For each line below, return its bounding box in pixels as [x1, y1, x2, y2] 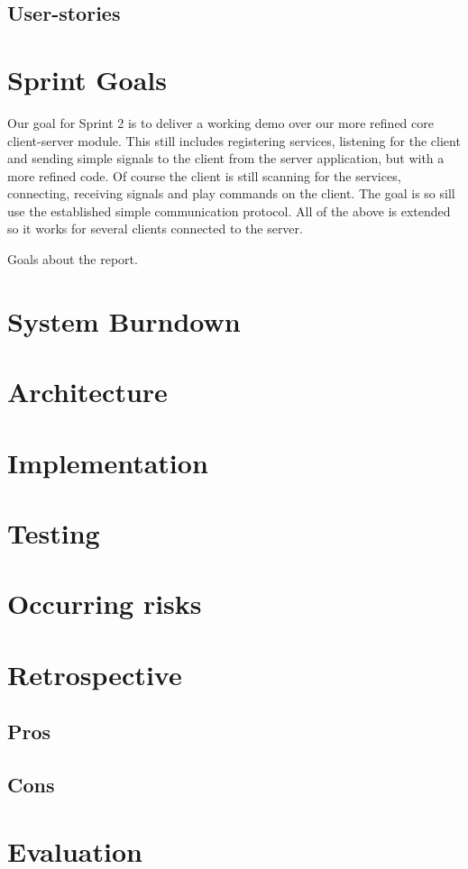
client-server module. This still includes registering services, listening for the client [7, 131, 461, 150]
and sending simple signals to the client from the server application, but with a [7, 149, 445, 168]
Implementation [7, 444, 208, 480]
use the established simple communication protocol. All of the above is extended [7, 201, 451, 220]
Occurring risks [7, 585, 202, 622]
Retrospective [7, 655, 182, 692]
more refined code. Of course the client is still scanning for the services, [7, 166, 401, 185]
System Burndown [7, 302, 241, 339]
